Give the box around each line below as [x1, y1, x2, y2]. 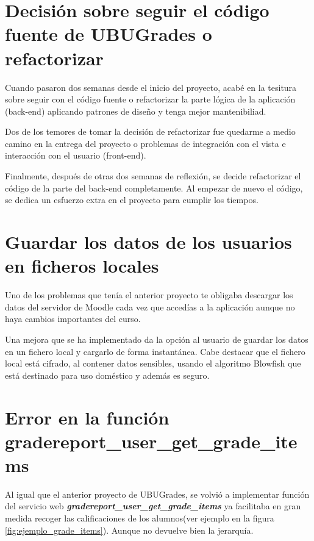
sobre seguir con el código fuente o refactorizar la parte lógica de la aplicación [5, 93, 296, 106]
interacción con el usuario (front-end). [5, 149, 146, 162]
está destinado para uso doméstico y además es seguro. [5, 368, 210, 381]
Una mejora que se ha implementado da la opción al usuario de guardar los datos [5, 332, 309, 345]
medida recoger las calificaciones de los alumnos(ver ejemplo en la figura [5, 512, 274, 524]
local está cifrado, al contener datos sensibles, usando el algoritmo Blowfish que [5, 357, 301, 370]
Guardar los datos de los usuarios [5, 229, 292, 254]
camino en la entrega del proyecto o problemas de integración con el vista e [5, 137, 286, 149]
